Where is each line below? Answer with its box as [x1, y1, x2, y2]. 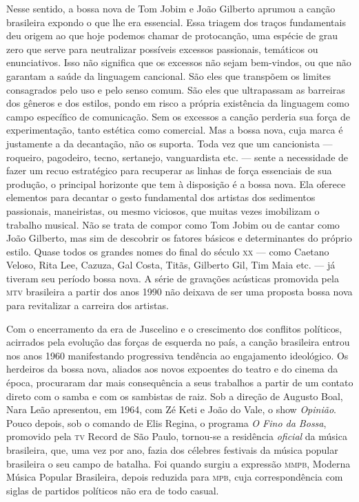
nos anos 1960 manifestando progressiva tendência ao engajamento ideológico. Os [6, 348, 349, 362]
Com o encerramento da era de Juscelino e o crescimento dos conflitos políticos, [6, 321, 342, 335]
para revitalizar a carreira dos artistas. [6, 298, 169, 313]
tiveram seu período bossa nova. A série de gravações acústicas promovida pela [6, 271, 339, 285]
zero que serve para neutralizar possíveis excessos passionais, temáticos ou [6, 41, 318, 56]
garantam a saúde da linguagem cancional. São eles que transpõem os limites [6, 68, 331, 83]
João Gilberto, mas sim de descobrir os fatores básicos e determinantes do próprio [6, 231, 352, 245]
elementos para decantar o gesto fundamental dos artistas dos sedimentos [6, 190, 316, 205]
